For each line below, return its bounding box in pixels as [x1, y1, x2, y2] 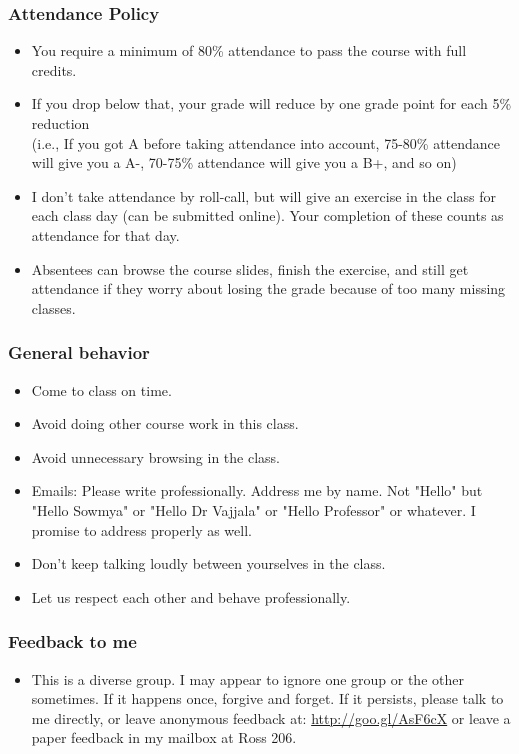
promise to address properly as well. [31, 519, 252, 540]
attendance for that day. [31, 224, 180, 245]
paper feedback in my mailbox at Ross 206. [31, 727, 297, 748]
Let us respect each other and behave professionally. [31, 586, 351, 607]
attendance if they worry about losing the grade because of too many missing [31, 278, 506, 299]
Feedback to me [8, 629, 137, 654]
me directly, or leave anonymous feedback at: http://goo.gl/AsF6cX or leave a [31, 707, 511, 728]
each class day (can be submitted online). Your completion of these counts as [31, 205, 504, 226]
